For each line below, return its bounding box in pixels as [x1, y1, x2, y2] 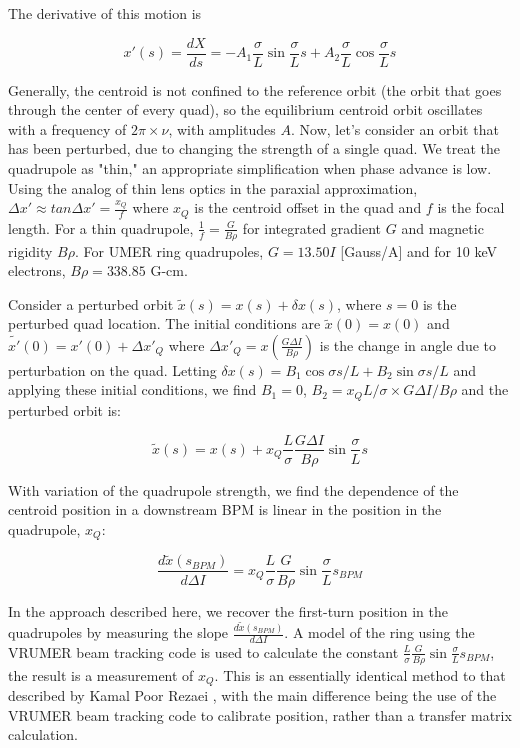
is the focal [437, 197, 505, 218]
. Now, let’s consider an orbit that [291, 118, 499, 139]
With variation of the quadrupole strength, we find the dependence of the [8, 479, 459, 500]
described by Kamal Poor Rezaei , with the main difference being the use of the [8, 685, 497, 706]
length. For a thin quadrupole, [8, 217, 194, 238]
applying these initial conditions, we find [8, 379, 257, 400]
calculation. [8, 724, 79, 745]
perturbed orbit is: [8, 399, 122, 420]
